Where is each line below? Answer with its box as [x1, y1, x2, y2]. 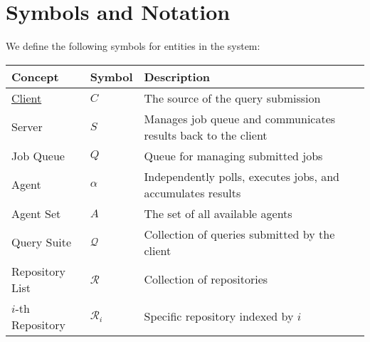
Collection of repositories [144, 271, 268, 288]
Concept [11, 68, 59, 85]
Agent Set [11, 204, 61, 222]
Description [144, 68, 211, 85]
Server [11, 118, 43, 135]
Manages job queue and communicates [144, 110, 336, 127]
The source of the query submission [144, 89, 321, 106]
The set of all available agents [144, 204, 292, 222]
